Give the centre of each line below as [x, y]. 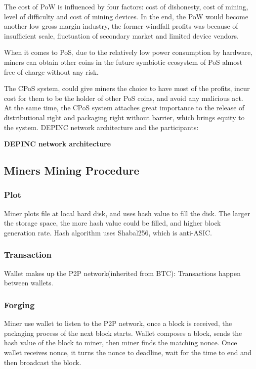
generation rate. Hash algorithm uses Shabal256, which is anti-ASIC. [108, 232]
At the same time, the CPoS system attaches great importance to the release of [124, 108]
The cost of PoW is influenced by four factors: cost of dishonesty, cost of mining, [126, 6]
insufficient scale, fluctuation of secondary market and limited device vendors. [121, 35]
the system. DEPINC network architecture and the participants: [101, 127]
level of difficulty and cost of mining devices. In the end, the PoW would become [126, 16]
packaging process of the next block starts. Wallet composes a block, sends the [123, 333]
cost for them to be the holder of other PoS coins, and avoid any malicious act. [124, 98]
